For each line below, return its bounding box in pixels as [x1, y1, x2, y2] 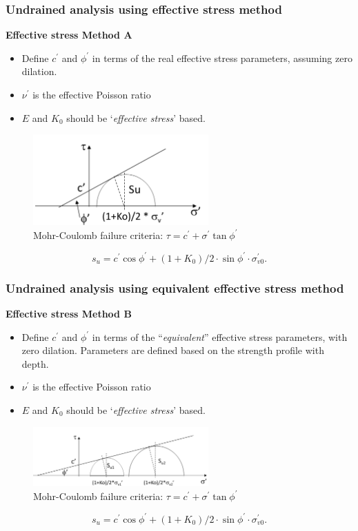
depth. [21, 356, 49, 371]
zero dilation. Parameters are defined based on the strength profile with [21, 343, 324, 357]
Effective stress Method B [6, 306, 132, 320]
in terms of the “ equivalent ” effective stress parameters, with [92, 329, 348, 344]
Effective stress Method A [6, 28, 132, 42]
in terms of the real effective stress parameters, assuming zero [92, 50, 352, 65]
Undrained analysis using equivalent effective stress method [6, 279, 344, 296]
